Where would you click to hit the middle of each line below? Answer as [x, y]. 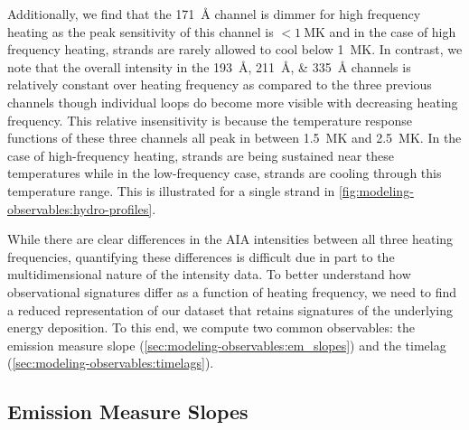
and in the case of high [393, 31]
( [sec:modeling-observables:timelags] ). [111, 363]
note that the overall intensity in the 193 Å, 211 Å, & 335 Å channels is [209, 66]
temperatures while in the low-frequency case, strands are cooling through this [225, 173]
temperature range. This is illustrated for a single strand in [171, 190]
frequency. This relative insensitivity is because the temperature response [210, 120]
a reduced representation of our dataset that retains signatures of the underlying [230, 309]
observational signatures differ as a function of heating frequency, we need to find [232, 291]
